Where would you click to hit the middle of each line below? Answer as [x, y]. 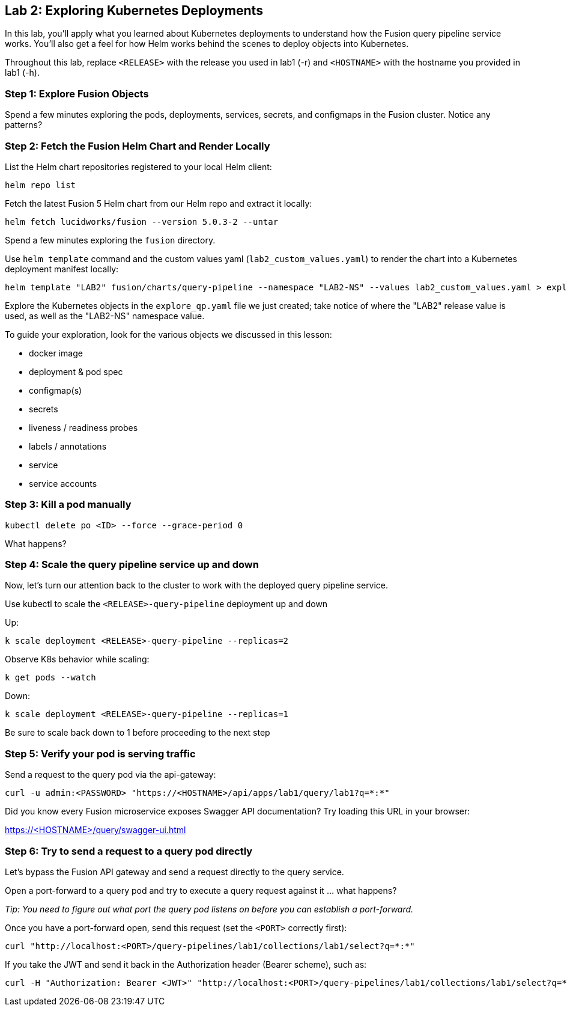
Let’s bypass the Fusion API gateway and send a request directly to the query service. [174, 872]
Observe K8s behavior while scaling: [77, 659]
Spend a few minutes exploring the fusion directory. [110, 240]
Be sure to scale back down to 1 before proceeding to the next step [138, 733]
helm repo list [41, 185]
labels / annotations [68, 446]
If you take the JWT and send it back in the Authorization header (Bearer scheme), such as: [186, 964]
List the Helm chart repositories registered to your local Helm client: [138, 166]
